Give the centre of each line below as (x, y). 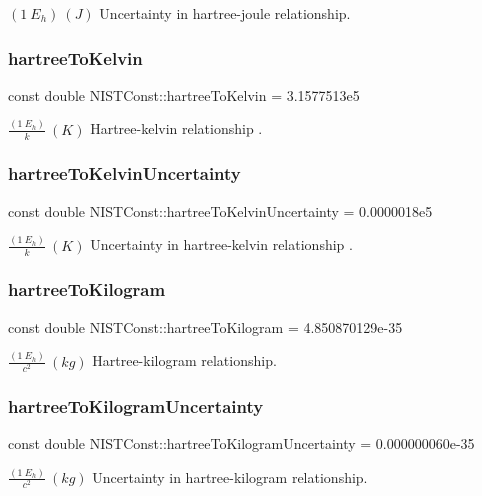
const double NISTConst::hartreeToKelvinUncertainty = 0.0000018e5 (220, 210)
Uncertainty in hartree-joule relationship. (225, 13)
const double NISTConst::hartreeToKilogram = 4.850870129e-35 (205, 326)
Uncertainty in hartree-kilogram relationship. (230, 476)
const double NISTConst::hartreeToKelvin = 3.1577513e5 (184, 94)
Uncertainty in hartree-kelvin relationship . (221, 244)
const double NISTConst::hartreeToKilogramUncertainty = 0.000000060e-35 (241, 442)
